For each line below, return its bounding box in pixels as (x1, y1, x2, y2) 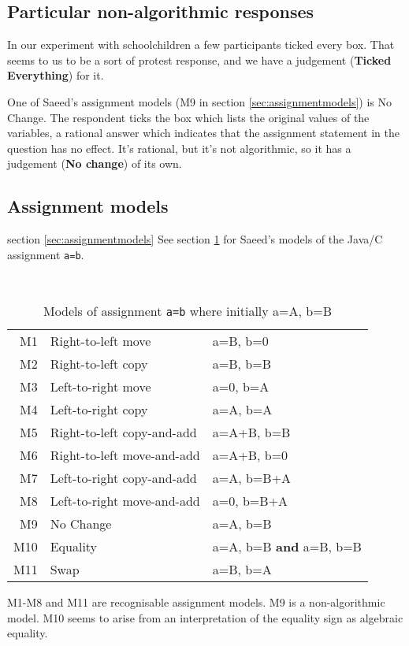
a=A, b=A (212, 400, 273, 418)
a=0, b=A (212, 377, 270, 395)
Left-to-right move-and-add (50, 492, 200, 510)
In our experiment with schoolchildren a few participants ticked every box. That (7, 36, 395, 53)
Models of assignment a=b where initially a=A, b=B (43, 302, 332, 320)
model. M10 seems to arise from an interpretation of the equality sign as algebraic (7, 609, 403, 626)
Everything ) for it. (7, 67, 104, 84)
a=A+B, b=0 (212, 446, 288, 464)
